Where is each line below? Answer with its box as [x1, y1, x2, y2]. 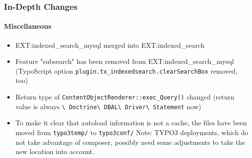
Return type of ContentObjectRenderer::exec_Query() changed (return [15, 92, 234, 102]
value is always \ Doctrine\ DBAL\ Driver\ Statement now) [15, 101, 201, 111]
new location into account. [15, 146, 95, 157]
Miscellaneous [4, 21, 52, 31]
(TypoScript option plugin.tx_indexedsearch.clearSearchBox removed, [15, 65, 237, 76]
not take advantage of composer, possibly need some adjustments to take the [15, 137, 246, 147]
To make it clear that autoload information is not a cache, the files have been [15, 118, 247, 128]
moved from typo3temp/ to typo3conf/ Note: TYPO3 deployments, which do [15, 127, 249, 137]
